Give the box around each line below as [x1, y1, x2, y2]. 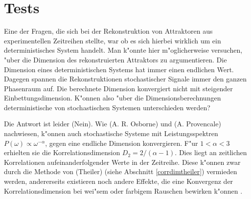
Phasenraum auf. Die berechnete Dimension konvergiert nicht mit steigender [4, 83, 233, 93]
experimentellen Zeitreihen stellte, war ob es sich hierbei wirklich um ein [4, 35, 221, 45]
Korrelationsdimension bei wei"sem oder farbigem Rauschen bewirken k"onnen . [4, 185, 243, 196]
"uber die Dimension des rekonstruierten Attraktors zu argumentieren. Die [4, 54, 227, 64]
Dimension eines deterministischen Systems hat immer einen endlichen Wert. [4, 64, 234, 74]
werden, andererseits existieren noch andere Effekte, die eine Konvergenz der [4, 176, 233, 186]
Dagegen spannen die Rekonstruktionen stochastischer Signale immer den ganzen [4, 74, 247, 84]
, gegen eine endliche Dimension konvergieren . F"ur [45, 138, 198, 148]
